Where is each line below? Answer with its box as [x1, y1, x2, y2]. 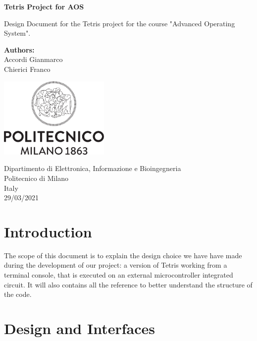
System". [4, 28, 31, 38]
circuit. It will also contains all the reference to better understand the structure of [4, 279, 253, 289]
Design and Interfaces [4, 318, 155, 338]
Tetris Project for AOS [4, 1, 84, 11]
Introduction [4, 221, 92, 241]
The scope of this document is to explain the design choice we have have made [4, 250, 242, 260]
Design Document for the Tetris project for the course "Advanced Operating [4, 18, 235, 28]
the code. [4, 289, 32, 299]
